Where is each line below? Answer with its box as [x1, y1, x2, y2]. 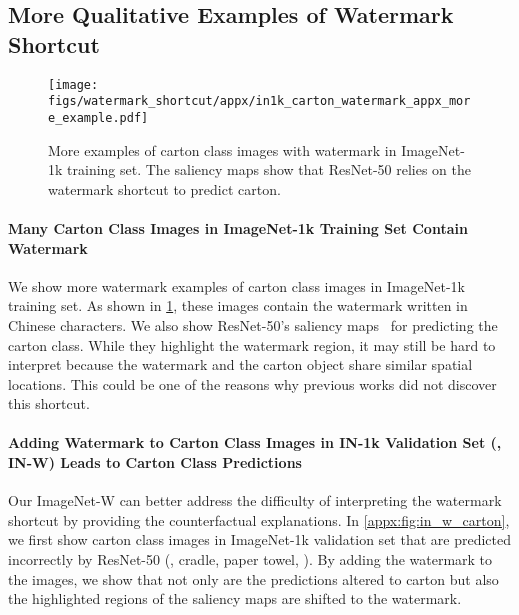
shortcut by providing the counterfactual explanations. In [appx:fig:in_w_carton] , [8, 509, 510, 530]
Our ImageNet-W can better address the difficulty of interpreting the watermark [8, 490, 502, 511]
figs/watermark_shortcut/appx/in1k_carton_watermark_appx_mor [48, 94, 471, 109]
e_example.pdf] [48, 110, 149, 125]
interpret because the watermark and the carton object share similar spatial [8, 354, 473, 375]
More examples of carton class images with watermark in [48, 139, 397, 160]
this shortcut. [8, 393, 90, 414]
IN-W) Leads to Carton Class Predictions [8, 452, 302, 473]
